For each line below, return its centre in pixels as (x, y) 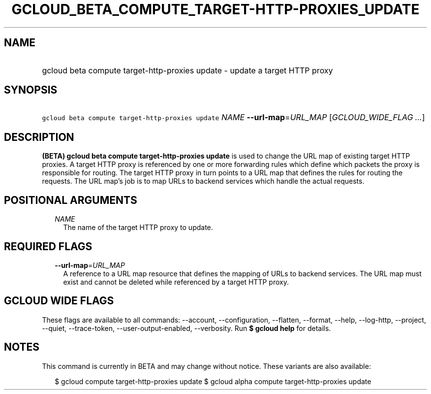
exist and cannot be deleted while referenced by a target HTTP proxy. (176, 282)
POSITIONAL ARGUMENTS (71, 200)
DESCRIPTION (39, 137)
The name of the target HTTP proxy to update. (138, 228)
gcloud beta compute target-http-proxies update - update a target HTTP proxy (187, 70)
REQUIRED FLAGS (48, 246)
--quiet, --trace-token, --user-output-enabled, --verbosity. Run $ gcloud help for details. (186, 328)
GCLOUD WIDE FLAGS (59, 301)
